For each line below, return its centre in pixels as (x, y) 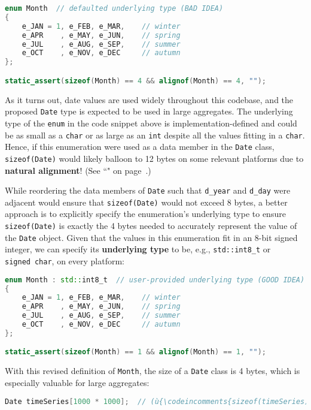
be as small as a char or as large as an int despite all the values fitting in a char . (155, 135)
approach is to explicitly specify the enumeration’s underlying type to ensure (145, 214)
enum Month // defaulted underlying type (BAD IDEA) (114, 8)
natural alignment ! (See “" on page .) (78, 170)
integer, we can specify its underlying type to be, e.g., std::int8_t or (138, 249)
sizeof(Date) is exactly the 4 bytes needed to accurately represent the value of (151, 226)
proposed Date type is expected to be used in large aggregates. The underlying (149, 111)
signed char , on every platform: (65, 261)
